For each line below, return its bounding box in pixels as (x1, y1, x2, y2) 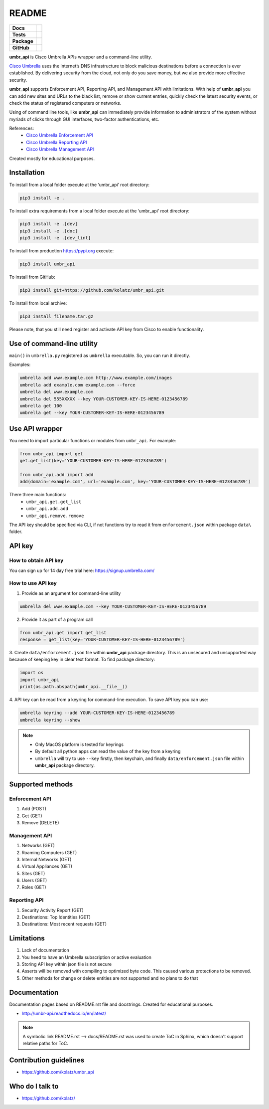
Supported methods (9, 780, 73, 788)
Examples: (9, 362, 31, 368)
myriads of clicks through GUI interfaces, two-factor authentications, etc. (9, 116, 159, 122)
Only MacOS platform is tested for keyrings (35, 741, 124, 747)
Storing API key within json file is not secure (21, 961, 112, 967)
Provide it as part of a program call (21, 616, 93, 622)
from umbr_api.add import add (19, 472, 94, 478)
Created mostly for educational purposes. (9, 155, 95, 162)
